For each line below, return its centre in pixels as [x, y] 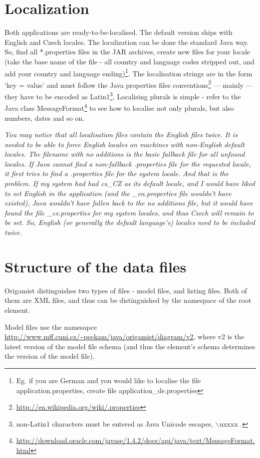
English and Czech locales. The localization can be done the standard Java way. [127, 42]
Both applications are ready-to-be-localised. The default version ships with [119, 32]
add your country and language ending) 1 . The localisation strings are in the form [129, 72]
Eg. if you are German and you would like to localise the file [109, 380]
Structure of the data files [96, 266]
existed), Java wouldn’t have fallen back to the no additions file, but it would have [129, 203]
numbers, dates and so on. [45, 117]
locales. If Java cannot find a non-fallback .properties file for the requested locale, [128, 163]
